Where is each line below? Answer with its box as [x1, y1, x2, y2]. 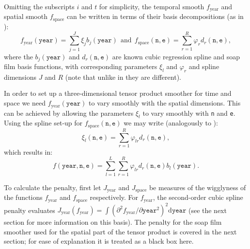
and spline [188, 61, 219, 71]
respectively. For [90, 192, 139, 202]
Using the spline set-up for [4, 118, 83, 128]
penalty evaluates [4, 205, 55, 215]
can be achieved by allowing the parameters [4, 107, 134, 118]
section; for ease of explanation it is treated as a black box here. [4, 236, 194, 246]
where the [4, 51, 33, 61]
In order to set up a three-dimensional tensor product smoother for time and [4, 88, 232, 98]
